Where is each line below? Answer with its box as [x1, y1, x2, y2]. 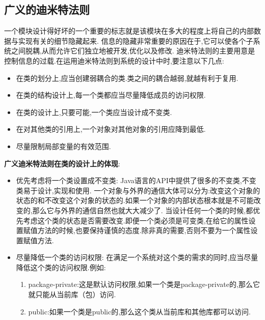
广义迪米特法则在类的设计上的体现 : [4, 158, 120, 168]
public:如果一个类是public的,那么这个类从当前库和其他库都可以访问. [28, 306, 251, 316]
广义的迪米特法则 [4, 2, 90, 17]
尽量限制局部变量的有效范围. [16, 140, 111, 151]
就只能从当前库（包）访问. [28, 289, 116, 300]
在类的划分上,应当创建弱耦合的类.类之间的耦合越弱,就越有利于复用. [16, 72, 238, 83]
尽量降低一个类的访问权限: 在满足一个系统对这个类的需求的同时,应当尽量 [16, 252, 258, 263]
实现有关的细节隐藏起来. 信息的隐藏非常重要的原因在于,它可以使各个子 [18, 35, 253, 46]
